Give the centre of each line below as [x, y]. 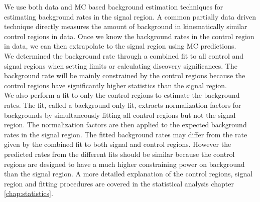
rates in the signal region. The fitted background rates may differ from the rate [126, 134]
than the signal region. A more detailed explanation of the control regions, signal [128, 174]
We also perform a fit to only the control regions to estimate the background [122, 95]
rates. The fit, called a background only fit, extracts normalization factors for [123, 105]
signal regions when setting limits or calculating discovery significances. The [121, 65]
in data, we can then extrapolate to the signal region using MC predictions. [120, 46]
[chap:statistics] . [29, 193]
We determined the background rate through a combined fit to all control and [124, 55]
